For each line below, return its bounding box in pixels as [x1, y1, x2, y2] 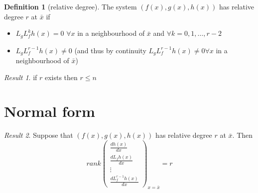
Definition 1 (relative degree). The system [4, 1, 137, 11]
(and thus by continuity [74, 45, 146, 55]
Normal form [4, 101, 95, 121]
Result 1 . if [4, 72, 37, 82]
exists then [44, 72, 78, 82]
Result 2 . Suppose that [4, 130, 73, 140]
